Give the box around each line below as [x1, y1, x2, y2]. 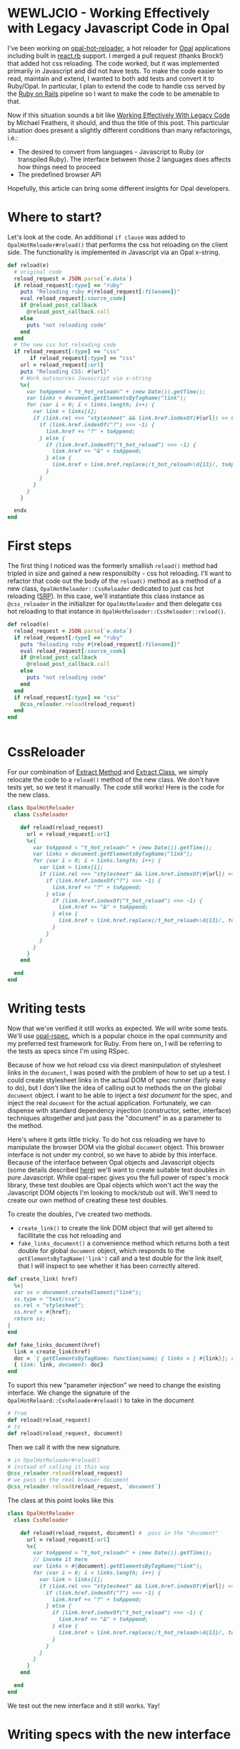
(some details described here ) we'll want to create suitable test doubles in [7, 1165, 225, 1174]
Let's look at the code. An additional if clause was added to [7, 232, 186, 241]
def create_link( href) [7, 1275, 79, 1282]
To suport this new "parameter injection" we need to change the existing [7, 1381, 221, 1390]
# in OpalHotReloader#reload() [7, 1456, 101, 1464]
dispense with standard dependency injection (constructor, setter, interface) [7, 1106, 231, 1115]
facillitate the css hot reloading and [17, 1231, 121, 1240]
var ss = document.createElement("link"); [14, 1288, 142, 1296]
